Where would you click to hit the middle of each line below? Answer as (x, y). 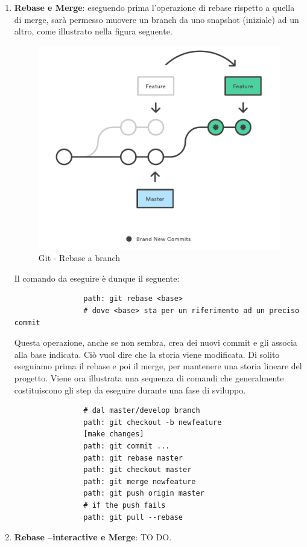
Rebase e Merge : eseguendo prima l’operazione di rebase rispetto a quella (154, 7)
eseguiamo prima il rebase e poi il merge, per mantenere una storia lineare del (158, 366)
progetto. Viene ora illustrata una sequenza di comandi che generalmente (149, 378)
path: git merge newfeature (140, 481)
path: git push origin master (144, 494)
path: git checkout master (138, 470)
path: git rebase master (133, 458)
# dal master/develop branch (142, 411)
